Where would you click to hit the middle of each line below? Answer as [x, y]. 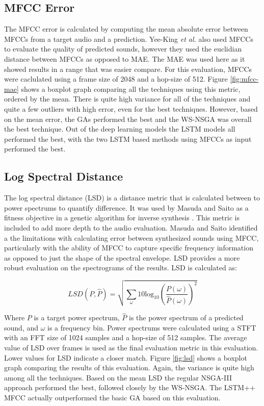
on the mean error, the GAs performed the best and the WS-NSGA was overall [128, 119]
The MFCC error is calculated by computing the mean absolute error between [126, 29]
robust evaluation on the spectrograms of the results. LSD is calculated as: [121, 268]
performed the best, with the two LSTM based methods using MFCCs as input [128, 138]
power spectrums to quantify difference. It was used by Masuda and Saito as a [126, 207]
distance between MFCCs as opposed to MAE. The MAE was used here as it [125, 58]
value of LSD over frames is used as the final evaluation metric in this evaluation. [131, 348]
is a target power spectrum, [77, 318]
